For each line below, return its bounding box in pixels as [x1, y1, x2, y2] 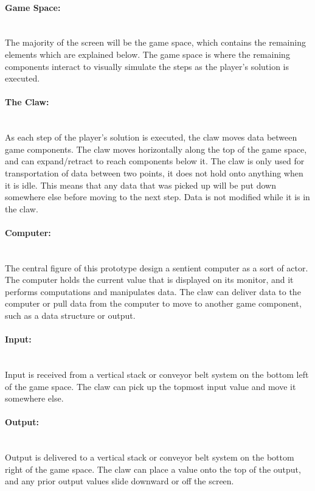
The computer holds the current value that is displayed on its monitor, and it [5, 273, 294, 286]
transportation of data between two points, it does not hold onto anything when [5, 166, 303, 179]
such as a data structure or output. [5, 309, 136, 322]
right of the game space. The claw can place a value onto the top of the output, [5, 462, 301, 475]
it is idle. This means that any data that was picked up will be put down [5, 178, 276, 191]
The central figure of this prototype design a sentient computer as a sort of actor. [5, 261, 308, 274]
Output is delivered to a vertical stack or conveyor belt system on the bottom [5, 451, 294, 464]
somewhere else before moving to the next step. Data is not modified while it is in [5, 190, 310, 203]
